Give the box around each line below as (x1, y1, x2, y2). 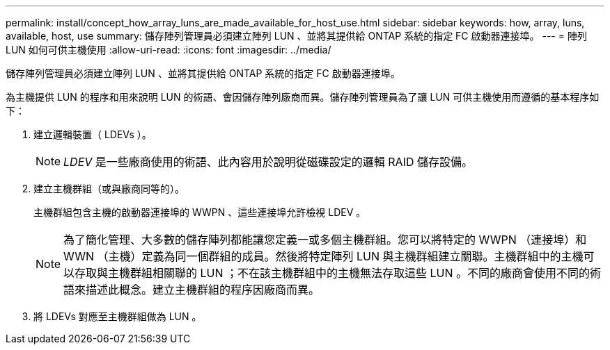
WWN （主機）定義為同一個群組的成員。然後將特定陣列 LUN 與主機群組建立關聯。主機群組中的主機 (63, 249, 584, 263)
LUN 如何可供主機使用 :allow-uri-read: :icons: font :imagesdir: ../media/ (6, 44, 331, 56)
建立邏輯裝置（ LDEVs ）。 (33, 128, 152, 140)
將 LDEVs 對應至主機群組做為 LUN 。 (33, 310, 202, 322)
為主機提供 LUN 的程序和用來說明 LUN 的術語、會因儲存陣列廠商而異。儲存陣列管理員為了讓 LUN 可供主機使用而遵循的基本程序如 (6, 91, 600, 103)
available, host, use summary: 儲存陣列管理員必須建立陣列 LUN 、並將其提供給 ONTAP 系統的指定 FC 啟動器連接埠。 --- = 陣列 (6, 30, 587, 42)
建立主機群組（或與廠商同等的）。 (33, 183, 185, 194)
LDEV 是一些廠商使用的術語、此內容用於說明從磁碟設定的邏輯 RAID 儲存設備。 (63, 155, 473, 169)
